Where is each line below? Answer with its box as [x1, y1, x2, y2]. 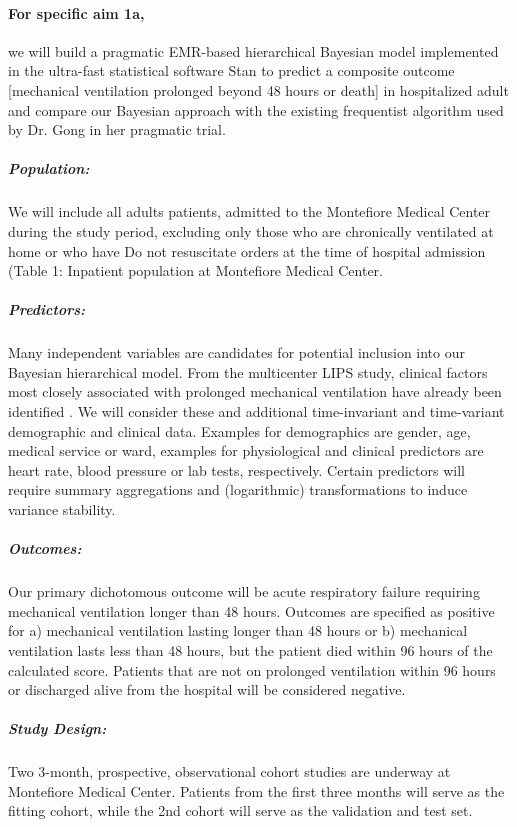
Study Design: [8, 718, 107, 739]
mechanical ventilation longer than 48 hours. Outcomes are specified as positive [8, 600, 495, 621]
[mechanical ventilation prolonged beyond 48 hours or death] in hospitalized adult [8, 79, 509, 100]
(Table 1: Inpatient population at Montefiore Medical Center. [8, 260, 384, 281]
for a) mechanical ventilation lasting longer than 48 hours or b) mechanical [8, 620, 468, 641]
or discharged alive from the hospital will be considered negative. [8, 679, 406, 700]
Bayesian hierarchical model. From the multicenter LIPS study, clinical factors [8, 361, 488, 382]
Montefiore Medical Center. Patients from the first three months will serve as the [8, 780, 505, 801]
